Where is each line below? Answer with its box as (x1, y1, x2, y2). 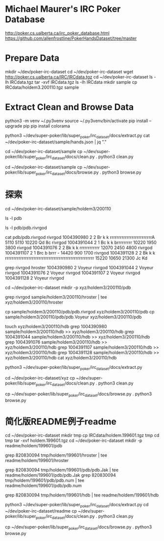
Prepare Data (5, 52, 60, 64)
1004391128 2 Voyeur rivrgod (5, 275, 65, 281)
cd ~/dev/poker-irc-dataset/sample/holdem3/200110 (5, 206, 111, 212)
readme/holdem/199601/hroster (5, 458, 69, 464)
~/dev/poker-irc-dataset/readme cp (5, 508, 77, 514)
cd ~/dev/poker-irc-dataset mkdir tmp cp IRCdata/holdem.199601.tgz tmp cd (5, 433, 160, 438)
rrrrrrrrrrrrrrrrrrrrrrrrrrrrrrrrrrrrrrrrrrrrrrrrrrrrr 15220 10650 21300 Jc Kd (5, 255, 148, 261)
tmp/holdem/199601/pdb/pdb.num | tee (5, 477, 85, 484)
